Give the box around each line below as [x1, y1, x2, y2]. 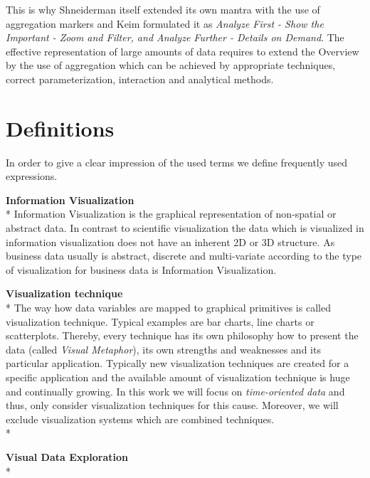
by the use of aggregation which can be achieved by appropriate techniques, [6, 58, 336, 73]
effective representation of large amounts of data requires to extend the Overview [6, 43, 359, 58]
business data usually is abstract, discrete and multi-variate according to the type [6, 248, 362, 263]
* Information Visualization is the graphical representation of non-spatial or [6, 206, 337, 221]
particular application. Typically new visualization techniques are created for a [6, 356, 349, 371]
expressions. [6, 169, 58, 184]
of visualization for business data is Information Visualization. [6, 262, 277, 277]
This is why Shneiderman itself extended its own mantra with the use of [6, 2, 320, 16]
